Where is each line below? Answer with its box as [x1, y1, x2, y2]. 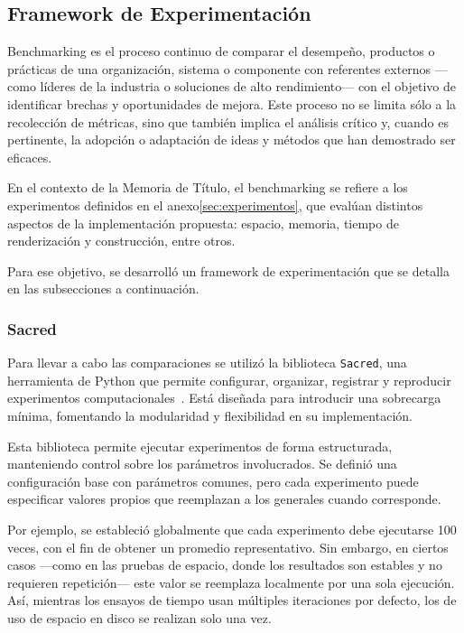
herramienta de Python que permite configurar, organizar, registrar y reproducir [7, 370, 451, 389]
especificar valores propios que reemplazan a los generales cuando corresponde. [7, 489, 441, 508]
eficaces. [7, 147, 52, 166]
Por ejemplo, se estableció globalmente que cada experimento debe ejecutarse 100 [7, 519, 457, 538]
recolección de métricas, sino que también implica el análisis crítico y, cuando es [7, 112, 449, 131]
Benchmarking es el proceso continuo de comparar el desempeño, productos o [7, 42, 435, 61]
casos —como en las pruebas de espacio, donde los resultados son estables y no [7, 555, 442, 574]
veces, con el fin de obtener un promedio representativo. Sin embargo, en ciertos [7, 537, 449, 556]
